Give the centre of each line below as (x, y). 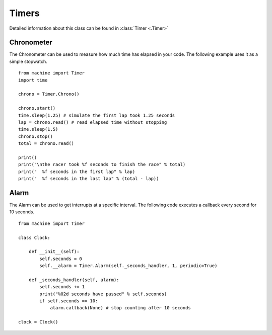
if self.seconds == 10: (69, 301)
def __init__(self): (54, 252)
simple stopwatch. (28, 61)
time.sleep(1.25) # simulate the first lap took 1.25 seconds (97, 115)
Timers (24, 13)
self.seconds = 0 (61, 259)
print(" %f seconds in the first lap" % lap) (77, 172)
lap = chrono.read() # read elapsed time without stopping (93, 122)
